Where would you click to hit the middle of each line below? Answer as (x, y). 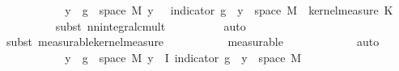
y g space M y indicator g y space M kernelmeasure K (229, 10)
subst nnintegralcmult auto (151, 25)
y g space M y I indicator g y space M (183, 57)
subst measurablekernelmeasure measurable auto (193, 42)
